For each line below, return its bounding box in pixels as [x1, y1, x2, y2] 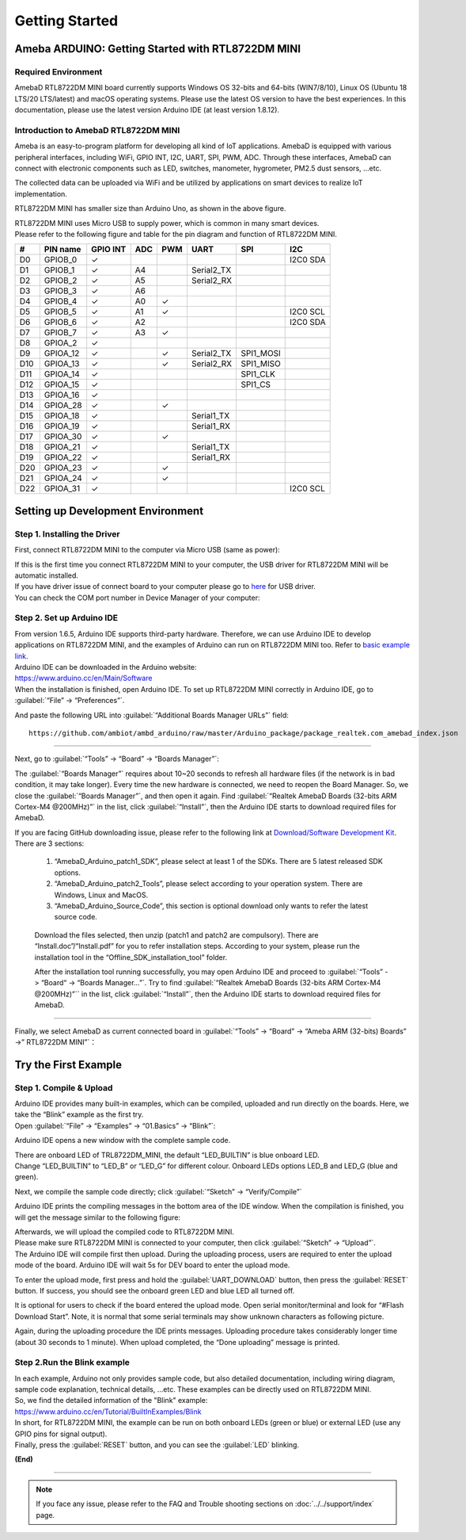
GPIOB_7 [44, 327, 78, 338]
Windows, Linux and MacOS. [54, 890, 149, 900]
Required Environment [14, 66, 103, 77]
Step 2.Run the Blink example [14, 1357, 131, 1368]
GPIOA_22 [44, 452, 82, 463]
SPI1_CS [241, 379, 271, 390]
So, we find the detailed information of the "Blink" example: [14, 1396, 208, 1405]
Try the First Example [14, 1058, 123, 1072]
